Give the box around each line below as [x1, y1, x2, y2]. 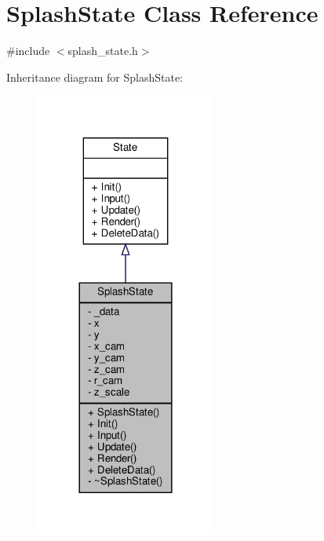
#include [6, 42, 50, 59]
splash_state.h [67, 42, 138, 59]
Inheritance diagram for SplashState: [6, 68, 184, 85]
